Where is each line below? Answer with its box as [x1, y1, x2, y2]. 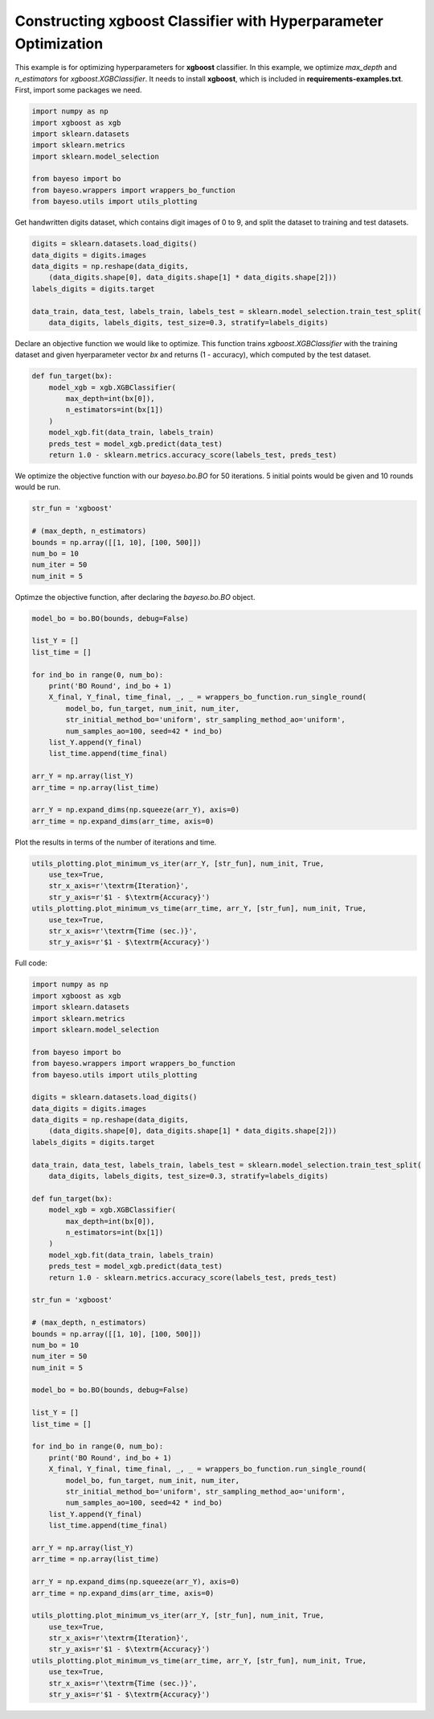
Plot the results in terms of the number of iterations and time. [14, 837, 217, 847]
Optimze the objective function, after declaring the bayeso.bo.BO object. [14, 592, 256, 601]
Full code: [14, 958, 47, 968]
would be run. [14, 482, 61, 492]
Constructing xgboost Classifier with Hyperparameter [14, 12, 383, 30]
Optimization [14, 35, 104, 52]
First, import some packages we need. [14, 85, 142, 95]
